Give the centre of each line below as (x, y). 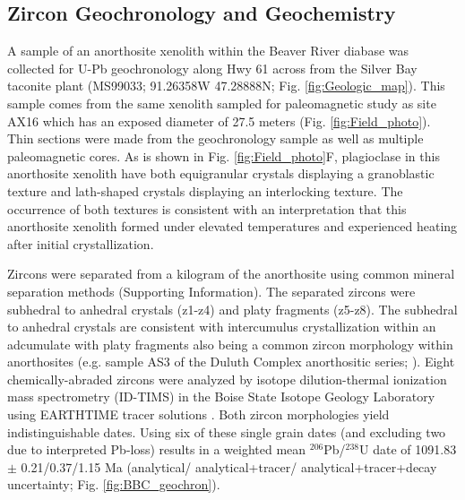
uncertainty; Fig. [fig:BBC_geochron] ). (114, 484)
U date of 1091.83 (408, 449)
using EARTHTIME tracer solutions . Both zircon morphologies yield (198, 414)
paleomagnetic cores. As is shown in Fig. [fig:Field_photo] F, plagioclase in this (224, 155)
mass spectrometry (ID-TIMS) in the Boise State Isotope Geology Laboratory (221, 397)
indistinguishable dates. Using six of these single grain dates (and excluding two (227, 431)
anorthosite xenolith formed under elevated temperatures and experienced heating (232, 226)
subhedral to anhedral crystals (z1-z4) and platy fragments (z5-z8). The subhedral (232, 309)
